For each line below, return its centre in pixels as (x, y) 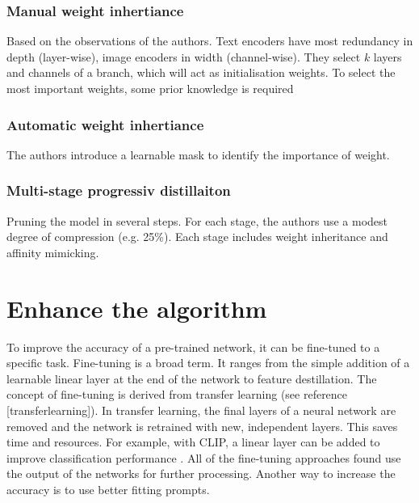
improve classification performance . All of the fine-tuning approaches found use (204, 457)
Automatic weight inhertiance (105, 124)
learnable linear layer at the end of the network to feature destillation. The (192, 378)
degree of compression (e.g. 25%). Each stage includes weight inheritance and (197, 237)
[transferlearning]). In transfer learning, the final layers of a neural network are (201, 410)
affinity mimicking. (53, 252)
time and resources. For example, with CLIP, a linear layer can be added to (193, 442)
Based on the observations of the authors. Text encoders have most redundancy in (210, 41)
